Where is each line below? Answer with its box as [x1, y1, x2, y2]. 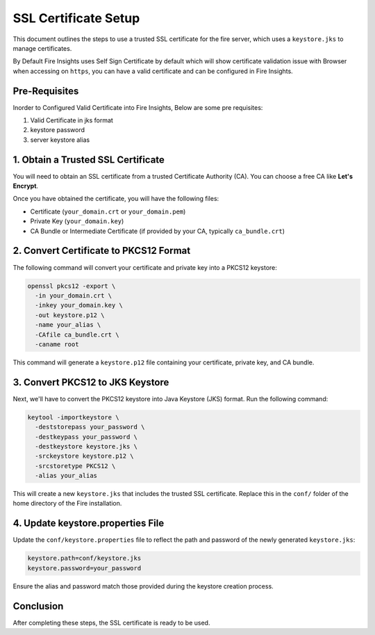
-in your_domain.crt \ [35, 291, 112, 299]
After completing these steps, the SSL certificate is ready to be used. [12, 618, 210, 627]
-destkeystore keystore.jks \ [35, 442, 138, 450]
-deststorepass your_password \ [35, 423, 145, 431]
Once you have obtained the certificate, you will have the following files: [12, 195, 219, 203]
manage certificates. [12, 44, 72, 52]
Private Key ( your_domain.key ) [30, 217, 124, 225]
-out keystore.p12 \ [35, 311, 105, 319]
